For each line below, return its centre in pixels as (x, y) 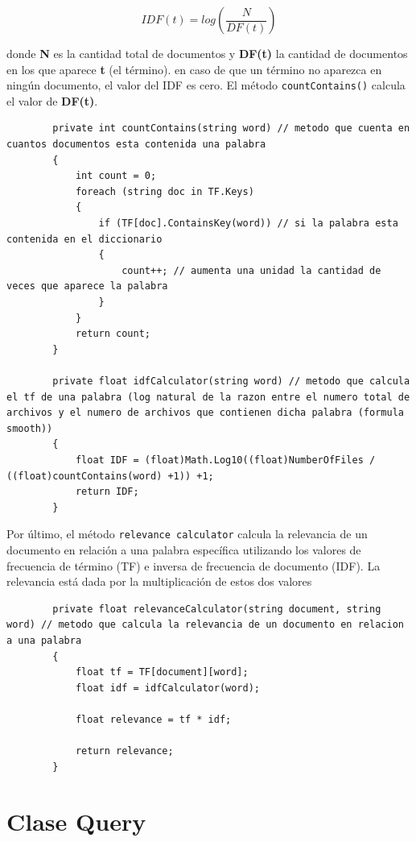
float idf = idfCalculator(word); (167, 688)
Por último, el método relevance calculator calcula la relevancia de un (187, 534)
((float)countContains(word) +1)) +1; (110, 476)
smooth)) (30, 428)
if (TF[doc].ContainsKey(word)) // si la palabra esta (248, 223)
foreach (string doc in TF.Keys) (165, 191)
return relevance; (124, 751)
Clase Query (76, 821)
